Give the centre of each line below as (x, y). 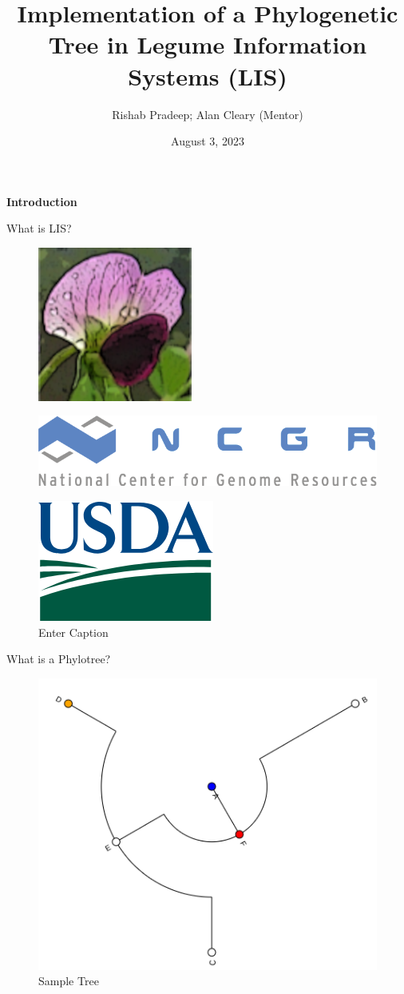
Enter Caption (73, 632)
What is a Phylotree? (59, 659)
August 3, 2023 (208, 141)
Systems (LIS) (208, 76)
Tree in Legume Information (208, 44)
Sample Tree (69, 981)
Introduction (42, 201)
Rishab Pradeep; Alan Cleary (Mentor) (208, 114)
